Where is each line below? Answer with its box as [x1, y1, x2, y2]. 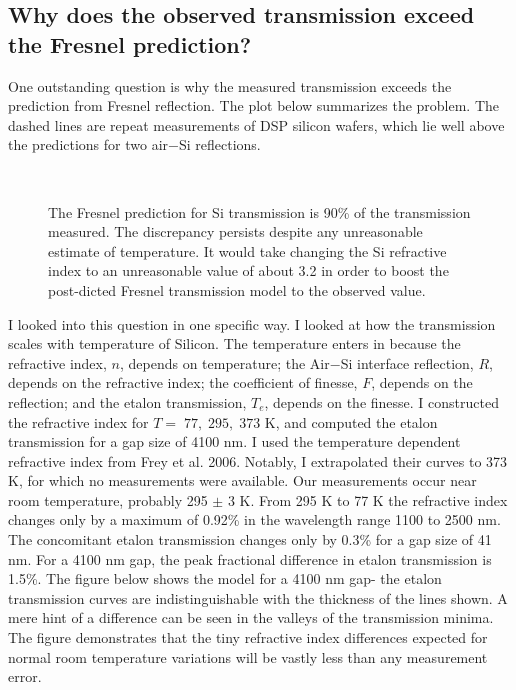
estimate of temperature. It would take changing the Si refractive [48, 240, 447, 261]
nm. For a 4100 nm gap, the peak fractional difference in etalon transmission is [8, 548, 492, 569]
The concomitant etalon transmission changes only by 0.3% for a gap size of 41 [8, 529, 492, 550]
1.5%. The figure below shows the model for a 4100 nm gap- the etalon [8, 568, 442, 589]
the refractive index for [8, 411, 149, 432]
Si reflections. [178, 134, 261, 155]
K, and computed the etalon [264, 411, 438, 432]
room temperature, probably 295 [8, 489, 208, 510]
